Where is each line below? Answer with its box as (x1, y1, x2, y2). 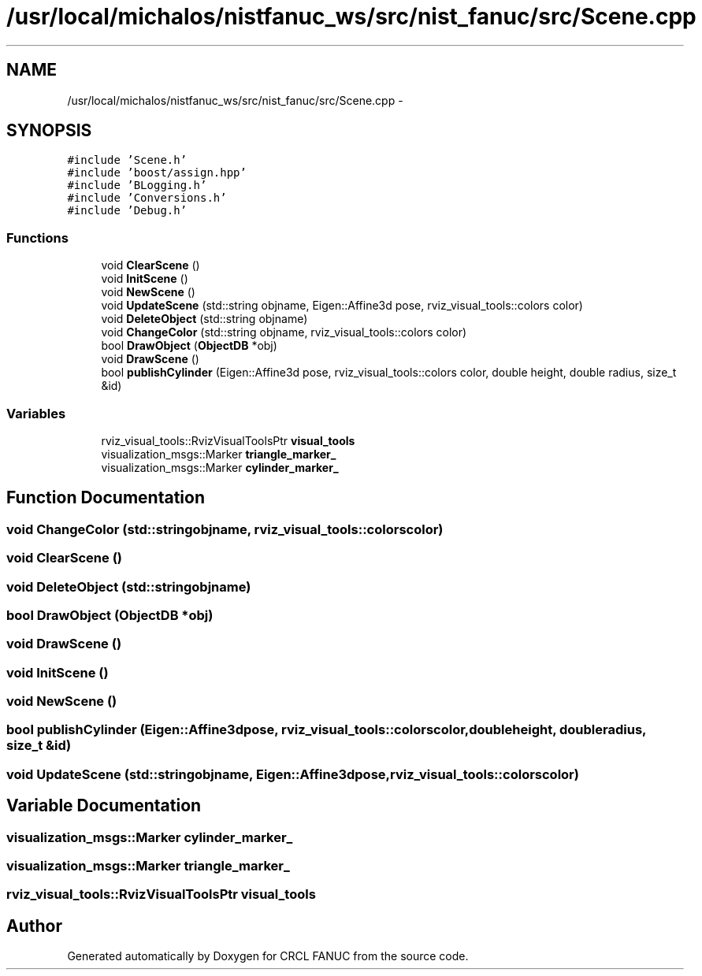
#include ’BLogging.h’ (67, 179, 207, 192)
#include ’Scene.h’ (67, 154, 188, 167)
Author (6, 915, 62, 936)
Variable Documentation (6, 796, 202, 816)
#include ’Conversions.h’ (67, 191, 227, 205)
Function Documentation (6, 488, 205, 508)
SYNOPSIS (6, 121, 92, 141)
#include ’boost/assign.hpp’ (67, 166, 247, 180)
